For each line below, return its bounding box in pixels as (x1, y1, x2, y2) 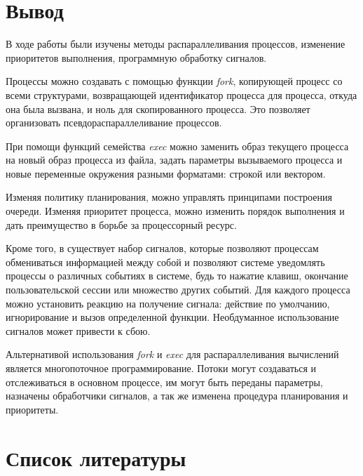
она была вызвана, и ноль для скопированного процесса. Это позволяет (6, 101, 310, 116)
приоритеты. (6, 402, 59, 416)
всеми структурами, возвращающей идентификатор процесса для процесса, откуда (6, 87, 357, 102)
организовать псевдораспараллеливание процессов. (6, 115, 222, 130)
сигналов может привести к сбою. (6, 323, 151, 338)
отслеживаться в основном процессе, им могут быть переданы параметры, (6, 374, 323, 389)
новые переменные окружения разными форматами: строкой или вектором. (6, 166, 326, 180)
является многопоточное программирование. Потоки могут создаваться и (6, 361, 316, 375)
